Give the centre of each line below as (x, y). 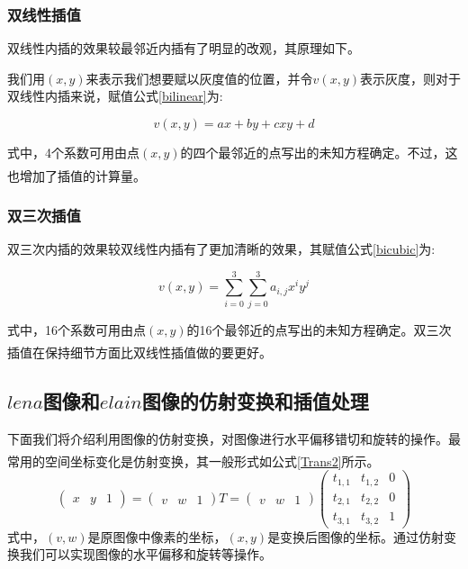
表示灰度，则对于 (410, 78)
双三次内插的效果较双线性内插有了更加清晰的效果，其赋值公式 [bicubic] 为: (221, 248)
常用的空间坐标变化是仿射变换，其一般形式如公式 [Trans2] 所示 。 (193, 461)
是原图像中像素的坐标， (157, 536)
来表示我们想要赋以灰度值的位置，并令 (199, 78)
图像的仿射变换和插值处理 (255, 400)
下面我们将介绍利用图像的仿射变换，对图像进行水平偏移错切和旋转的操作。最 (234, 438)
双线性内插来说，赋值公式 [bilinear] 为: (115, 96)
